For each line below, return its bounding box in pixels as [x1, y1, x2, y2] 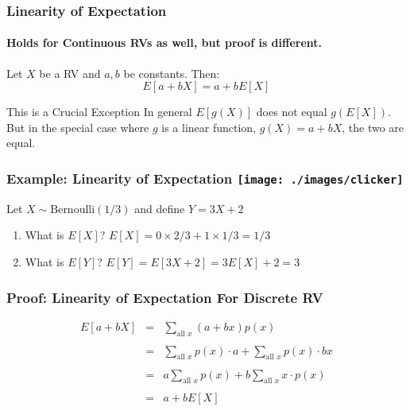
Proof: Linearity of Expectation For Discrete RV [6, 287, 323, 307]
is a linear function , [161, 118, 257, 135]
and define [134, 200, 185, 216]
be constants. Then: [123, 64, 220, 81]
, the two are [342, 118, 404, 135]
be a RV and [39, 64, 101, 81]
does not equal [256, 103, 327, 120]
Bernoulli [50, 204, 95, 215]
